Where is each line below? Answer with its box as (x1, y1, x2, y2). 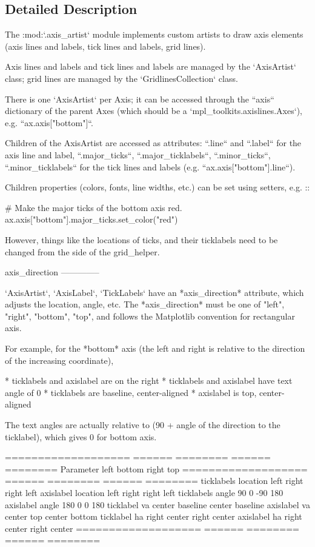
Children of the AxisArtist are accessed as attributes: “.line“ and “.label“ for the (5, 136, 302, 149)
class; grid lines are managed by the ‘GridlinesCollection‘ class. (5, 72, 238, 84)
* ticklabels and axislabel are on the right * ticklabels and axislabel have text (5, 374, 293, 387)
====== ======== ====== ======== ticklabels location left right (5, 474, 303, 487)
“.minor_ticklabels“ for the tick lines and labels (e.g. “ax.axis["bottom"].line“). (5, 160, 296, 173)
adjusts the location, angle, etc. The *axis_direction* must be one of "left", (5, 298, 285, 310)
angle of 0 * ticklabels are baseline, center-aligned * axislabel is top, (5, 386, 257, 398)
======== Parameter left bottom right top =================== (5, 462, 308, 475)
